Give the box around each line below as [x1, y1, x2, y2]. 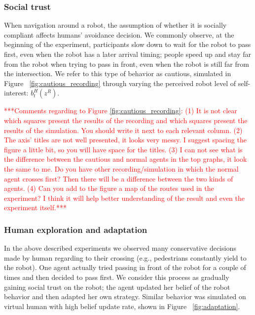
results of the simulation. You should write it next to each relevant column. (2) [4, 125, 243, 135]
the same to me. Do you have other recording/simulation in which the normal [4, 163, 239, 174]
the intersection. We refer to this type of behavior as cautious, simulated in [4, 68, 231, 79]
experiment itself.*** [4, 202, 67, 213]
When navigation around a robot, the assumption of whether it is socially [4, 20, 227, 30]
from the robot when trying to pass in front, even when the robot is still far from [4, 58, 249, 69]
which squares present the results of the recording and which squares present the [4, 115, 248, 125]
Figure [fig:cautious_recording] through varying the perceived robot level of [4, 78, 236, 88]
